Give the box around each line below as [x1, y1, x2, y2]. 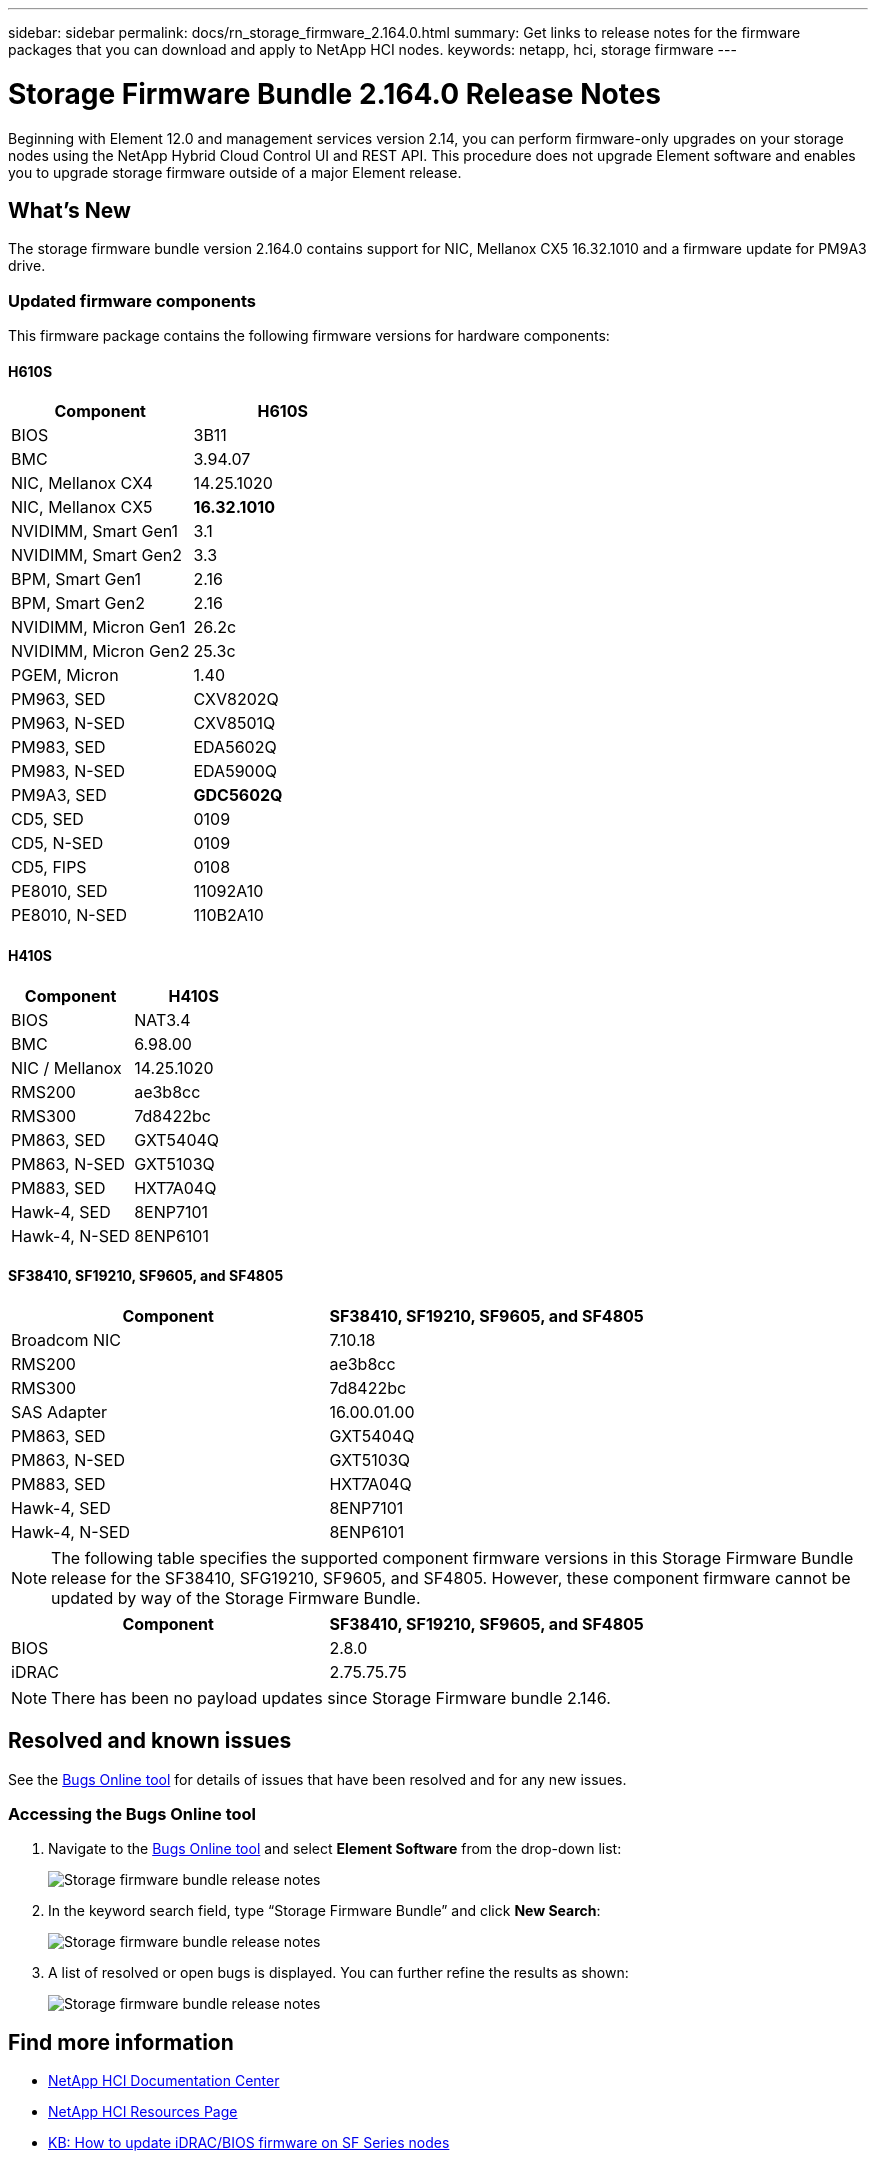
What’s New [8, 197, 131, 223]
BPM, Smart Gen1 [11, 569, 142, 590]
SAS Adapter [11, 1401, 108, 1422]
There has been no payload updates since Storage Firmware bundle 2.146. [51, 1687, 611, 1708]
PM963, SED [11, 689, 106, 710]
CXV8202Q [193, 689, 279, 710]
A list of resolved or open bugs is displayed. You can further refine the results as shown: [48, 1964, 629, 1982]
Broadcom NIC [11, 1329, 122, 1350]
